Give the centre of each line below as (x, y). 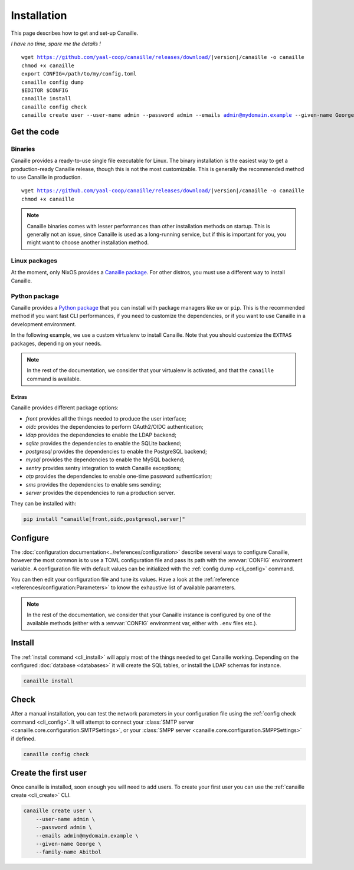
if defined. (23, 738)
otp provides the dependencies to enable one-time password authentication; (119, 476)
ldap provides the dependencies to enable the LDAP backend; (101, 435)
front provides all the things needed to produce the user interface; (106, 418)
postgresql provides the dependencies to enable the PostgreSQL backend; (117, 452)
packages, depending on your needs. (56, 343)
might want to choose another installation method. (88, 242)
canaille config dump (53, 82)
